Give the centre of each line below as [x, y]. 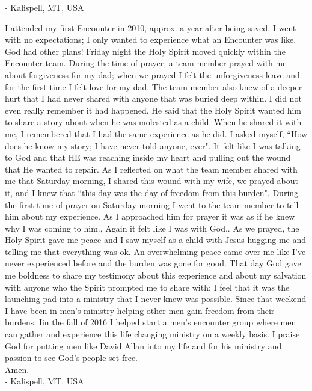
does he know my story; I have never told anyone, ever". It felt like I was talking [153, 145]
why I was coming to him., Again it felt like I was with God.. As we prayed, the [152, 228]
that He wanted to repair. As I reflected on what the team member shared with [151, 169]
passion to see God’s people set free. [71, 358]
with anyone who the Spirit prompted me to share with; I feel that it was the [147, 287]
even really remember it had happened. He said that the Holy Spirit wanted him [153, 110]
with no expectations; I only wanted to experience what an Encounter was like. [151, 39]
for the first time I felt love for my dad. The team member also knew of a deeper [154, 86]
